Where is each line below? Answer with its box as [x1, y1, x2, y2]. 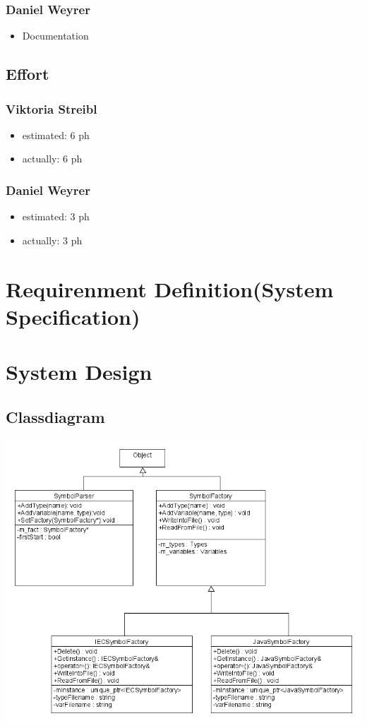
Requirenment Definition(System [6, 274, 334, 303]
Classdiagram [6, 405, 105, 427]
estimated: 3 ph [22, 209, 90, 224]
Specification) [6, 302, 140, 330]
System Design [6, 357, 152, 386]
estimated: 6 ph [22, 127, 90, 142]
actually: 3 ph [22, 232, 83, 247]
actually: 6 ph [22, 151, 83, 166]
